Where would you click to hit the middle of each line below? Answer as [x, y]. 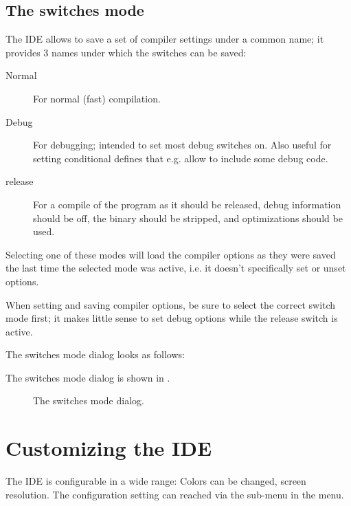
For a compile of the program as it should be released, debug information [187, 204]
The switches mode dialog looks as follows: [95, 354]
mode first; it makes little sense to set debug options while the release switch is [172, 318]
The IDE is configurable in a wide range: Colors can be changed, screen [156, 481]
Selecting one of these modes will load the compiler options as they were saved [171, 254]
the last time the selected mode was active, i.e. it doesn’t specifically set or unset [176, 268]
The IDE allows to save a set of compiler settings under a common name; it [165, 39]
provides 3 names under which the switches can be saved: [126, 52]
